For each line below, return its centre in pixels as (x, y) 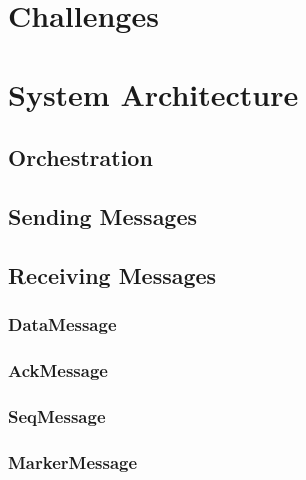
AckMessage (58, 369)
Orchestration (80, 157)
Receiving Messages (112, 274)
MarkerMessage (73, 461)
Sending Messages (103, 215)
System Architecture (153, 93)
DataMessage (62, 324)
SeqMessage (57, 415)
